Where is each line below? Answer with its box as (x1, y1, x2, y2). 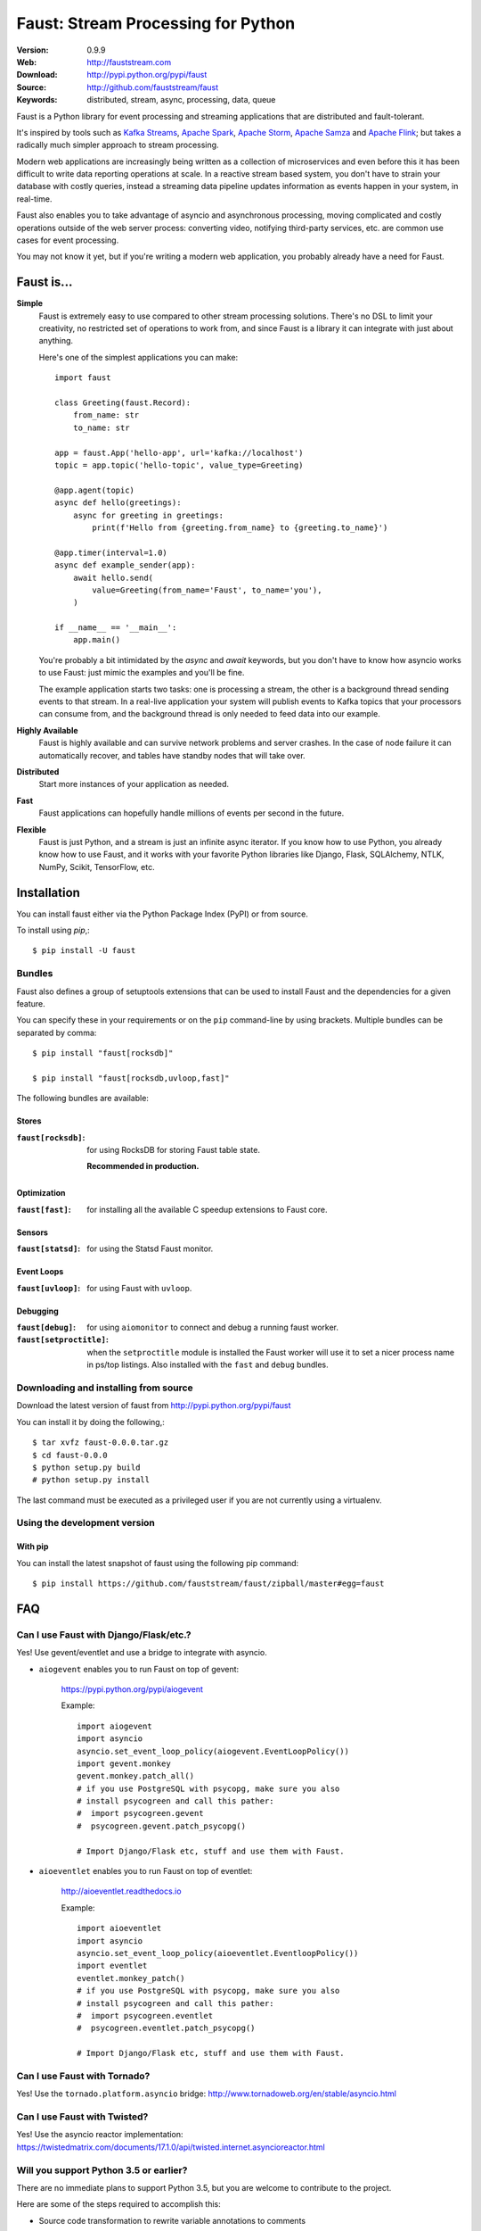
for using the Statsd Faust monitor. (86, 1243, 214, 1254)
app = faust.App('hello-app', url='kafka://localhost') (54, 447, 304, 458)
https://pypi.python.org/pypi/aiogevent (61, 1683, 204, 1695)
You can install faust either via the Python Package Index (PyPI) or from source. (16, 908, 309, 919)
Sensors (16, 1227, 49, 1238)
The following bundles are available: (16, 1093, 149, 1104)
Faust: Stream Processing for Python (16, 13, 296, 33)
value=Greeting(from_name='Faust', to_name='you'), (92, 585, 322, 595)
